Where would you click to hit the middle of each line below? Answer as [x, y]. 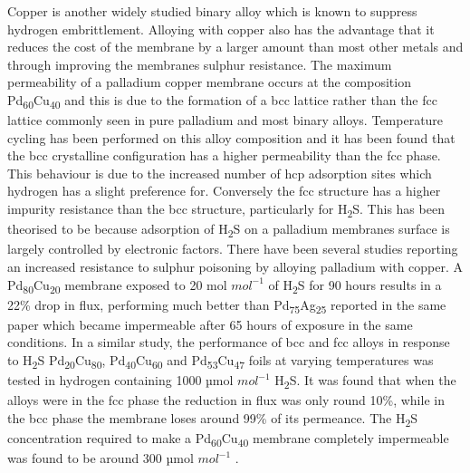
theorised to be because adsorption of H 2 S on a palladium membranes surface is [229, 230]
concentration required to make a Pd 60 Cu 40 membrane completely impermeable [228, 439]
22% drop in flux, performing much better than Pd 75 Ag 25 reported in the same [227, 305]
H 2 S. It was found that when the [365, 381]
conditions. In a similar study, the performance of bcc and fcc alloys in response [229, 342]
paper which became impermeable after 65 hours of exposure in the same [210, 324]
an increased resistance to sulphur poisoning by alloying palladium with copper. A [235, 266]
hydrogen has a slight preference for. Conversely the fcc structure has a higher [224, 191]
